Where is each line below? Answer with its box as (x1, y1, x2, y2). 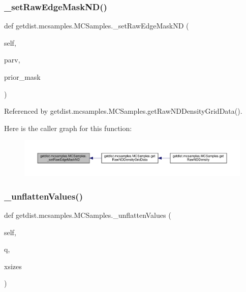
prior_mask (4, 72, 41, 82)
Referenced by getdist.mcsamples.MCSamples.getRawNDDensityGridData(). (4, 106, 242, 116)
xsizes (4, 261, 22, 271)
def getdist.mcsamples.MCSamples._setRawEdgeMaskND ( (4, 20, 189, 31)
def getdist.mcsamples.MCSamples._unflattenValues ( (4, 210, 171, 220)
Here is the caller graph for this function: (4, 122, 132, 133)
